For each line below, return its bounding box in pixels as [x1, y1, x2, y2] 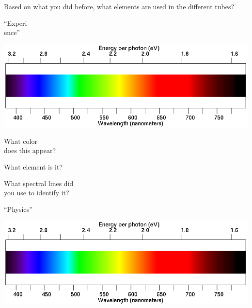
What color [4, 136, 37, 146]
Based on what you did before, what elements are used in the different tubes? [4, 1, 235, 11]
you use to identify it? [4, 188, 69, 198]
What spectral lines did [4, 178, 74, 188]
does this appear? [4, 145, 56, 155]
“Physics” [4, 204, 32, 214]
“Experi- [4, 17, 29, 28]
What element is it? [4, 161, 63, 171]
